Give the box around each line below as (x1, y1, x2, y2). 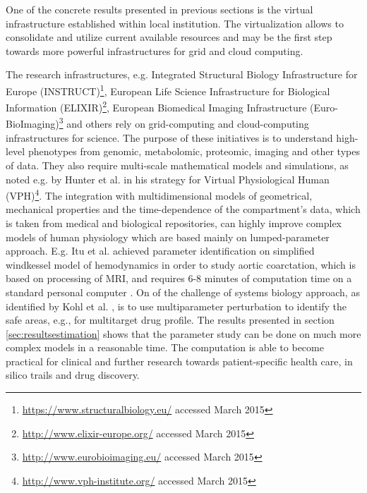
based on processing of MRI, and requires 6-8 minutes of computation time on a (6, 271, 352, 286)
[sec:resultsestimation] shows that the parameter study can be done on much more (6, 326, 361, 341)
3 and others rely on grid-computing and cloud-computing (59, 114, 309, 131)
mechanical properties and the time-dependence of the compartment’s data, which (6, 202, 361, 217)
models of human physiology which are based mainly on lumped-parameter (6, 229, 330, 244)
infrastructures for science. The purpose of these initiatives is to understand (6, 130, 333, 145)
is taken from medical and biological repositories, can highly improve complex (6, 215, 342, 230)
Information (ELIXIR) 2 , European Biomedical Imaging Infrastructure (6, 98, 307, 114)
